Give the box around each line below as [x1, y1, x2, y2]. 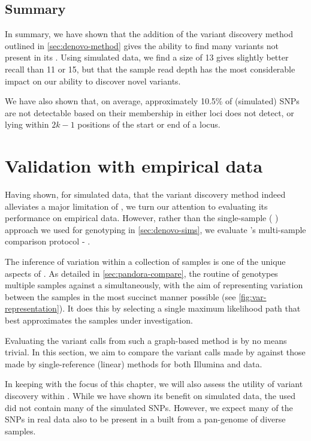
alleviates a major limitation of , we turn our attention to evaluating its [5, 200, 268, 212]
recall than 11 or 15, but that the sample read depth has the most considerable [5, 62, 295, 75]
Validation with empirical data [5, 153, 263, 178]
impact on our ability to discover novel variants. [5, 74, 181, 87]
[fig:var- [238, 290, 267, 303]
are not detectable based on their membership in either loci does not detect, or [5, 106, 294, 119]
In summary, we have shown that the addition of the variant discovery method [5, 28, 294, 40]
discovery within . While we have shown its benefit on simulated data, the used [5, 389, 295, 401]
